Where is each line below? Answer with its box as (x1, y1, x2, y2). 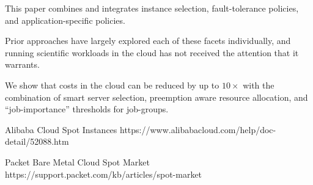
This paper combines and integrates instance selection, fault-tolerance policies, (5, 2, 299, 14)
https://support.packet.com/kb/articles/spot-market (5, 167, 202, 180)
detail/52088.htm (5, 135, 69, 148)
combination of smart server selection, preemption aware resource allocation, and (5, 90, 308, 103)
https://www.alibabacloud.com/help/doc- (120, 123, 276, 136)
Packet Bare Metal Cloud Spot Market (5, 155, 150, 168)
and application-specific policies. (5, 13, 125, 26)
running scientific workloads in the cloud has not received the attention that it (5, 46, 299, 59)
